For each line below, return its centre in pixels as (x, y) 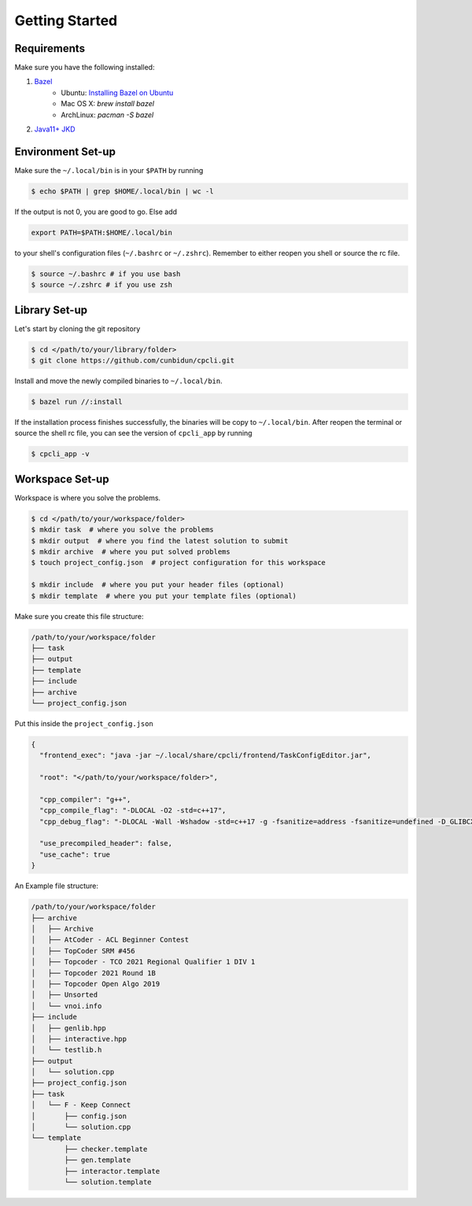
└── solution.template (108, 1182)
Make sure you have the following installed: (85, 68)
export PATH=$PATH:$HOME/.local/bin (102, 232)
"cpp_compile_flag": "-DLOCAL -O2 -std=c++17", (133, 811)
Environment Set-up (65, 151)
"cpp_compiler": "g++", (85, 799)
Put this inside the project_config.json (84, 723)
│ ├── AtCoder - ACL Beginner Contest (110, 940)
